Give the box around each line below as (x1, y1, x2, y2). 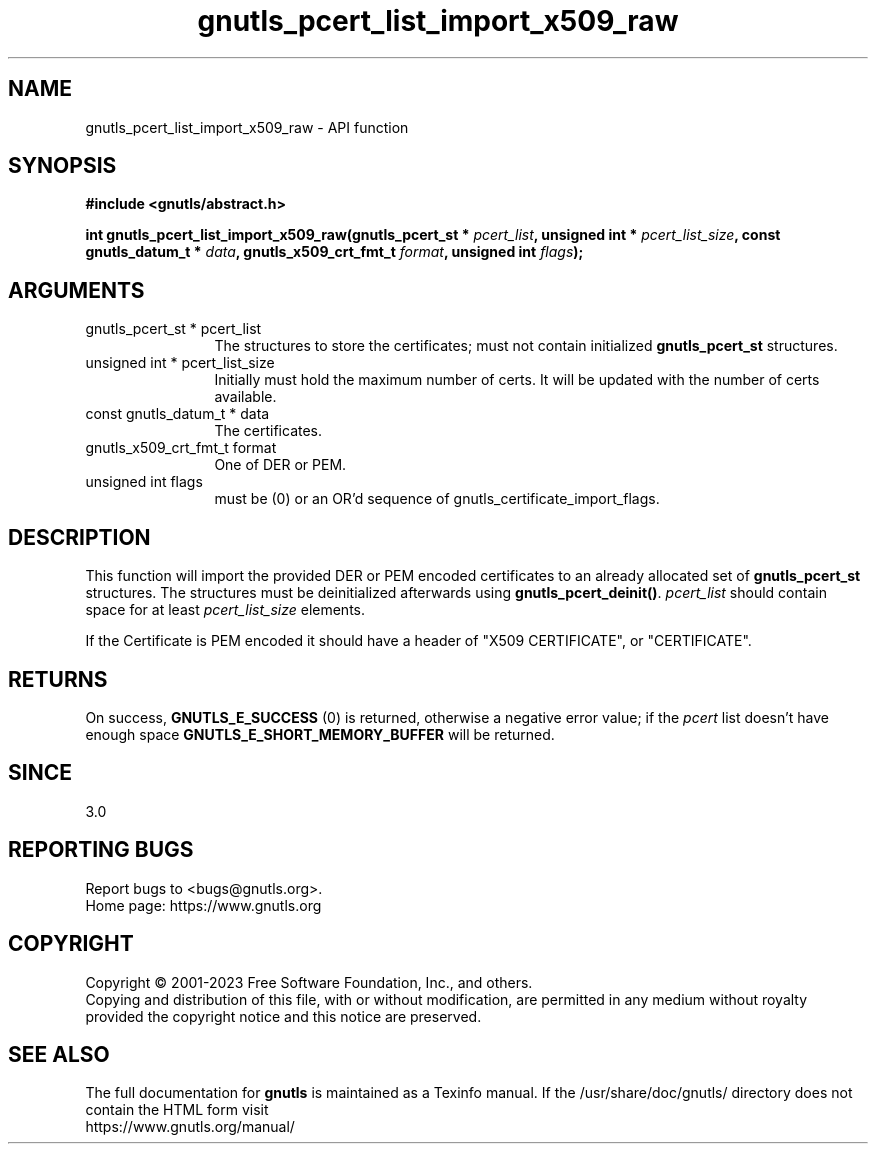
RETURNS (8, 666, 108, 692)
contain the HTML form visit (85, 1101, 269, 1119)
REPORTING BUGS (8, 837, 194, 863)
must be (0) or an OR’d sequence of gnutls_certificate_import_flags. (214, 490, 660, 508)
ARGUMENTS (8, 277, 145, 303)
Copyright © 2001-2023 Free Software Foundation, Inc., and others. (85, 973, 533, 991)
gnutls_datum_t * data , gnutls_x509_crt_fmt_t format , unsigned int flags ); (85, 243, 584, 261)
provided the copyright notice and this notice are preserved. (85, 1007, 482, 1025)
